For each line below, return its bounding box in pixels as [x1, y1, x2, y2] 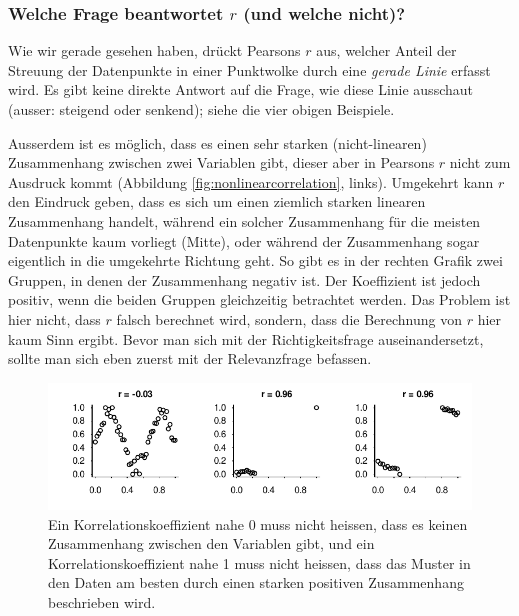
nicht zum [449, 152, 511, 173]
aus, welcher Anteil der [316, 40, 457, 61]
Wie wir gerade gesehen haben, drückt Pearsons [8, 40, 301, 61]
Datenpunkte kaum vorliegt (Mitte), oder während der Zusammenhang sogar [8, 230, 480, 251]
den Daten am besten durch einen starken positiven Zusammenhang [48, 572, 464, 593]
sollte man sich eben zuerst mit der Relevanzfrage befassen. [8, 348, 372, 369]
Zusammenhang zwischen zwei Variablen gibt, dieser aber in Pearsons [8, 152, 435, 173]
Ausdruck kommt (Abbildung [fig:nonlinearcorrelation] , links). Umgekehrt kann [8, 171, 494, 192]
